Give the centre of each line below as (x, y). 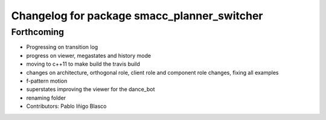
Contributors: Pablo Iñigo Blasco (66, 106)
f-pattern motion (47, 81)
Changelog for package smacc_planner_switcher (137, 16)
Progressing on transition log (62, 47)
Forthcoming (38, 32)
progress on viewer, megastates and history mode (88, 55)
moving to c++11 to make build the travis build (83, 64)
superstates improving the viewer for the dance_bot (91, 89)
